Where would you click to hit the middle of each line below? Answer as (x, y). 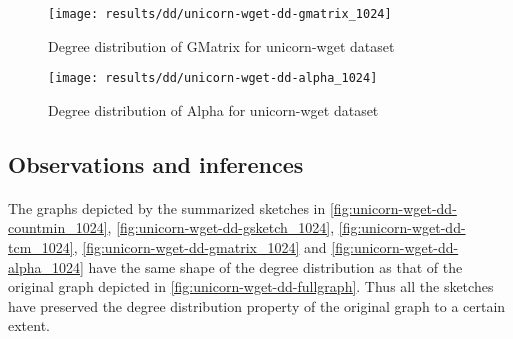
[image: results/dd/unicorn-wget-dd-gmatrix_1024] (220, 14)
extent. (29, 325)
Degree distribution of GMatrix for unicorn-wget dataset (221, 45)
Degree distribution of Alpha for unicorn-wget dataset (213, 109)
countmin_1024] (58, 227)
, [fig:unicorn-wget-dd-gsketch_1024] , (221, 227)
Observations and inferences (156, 163)
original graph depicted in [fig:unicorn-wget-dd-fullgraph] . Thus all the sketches (251, 286)
